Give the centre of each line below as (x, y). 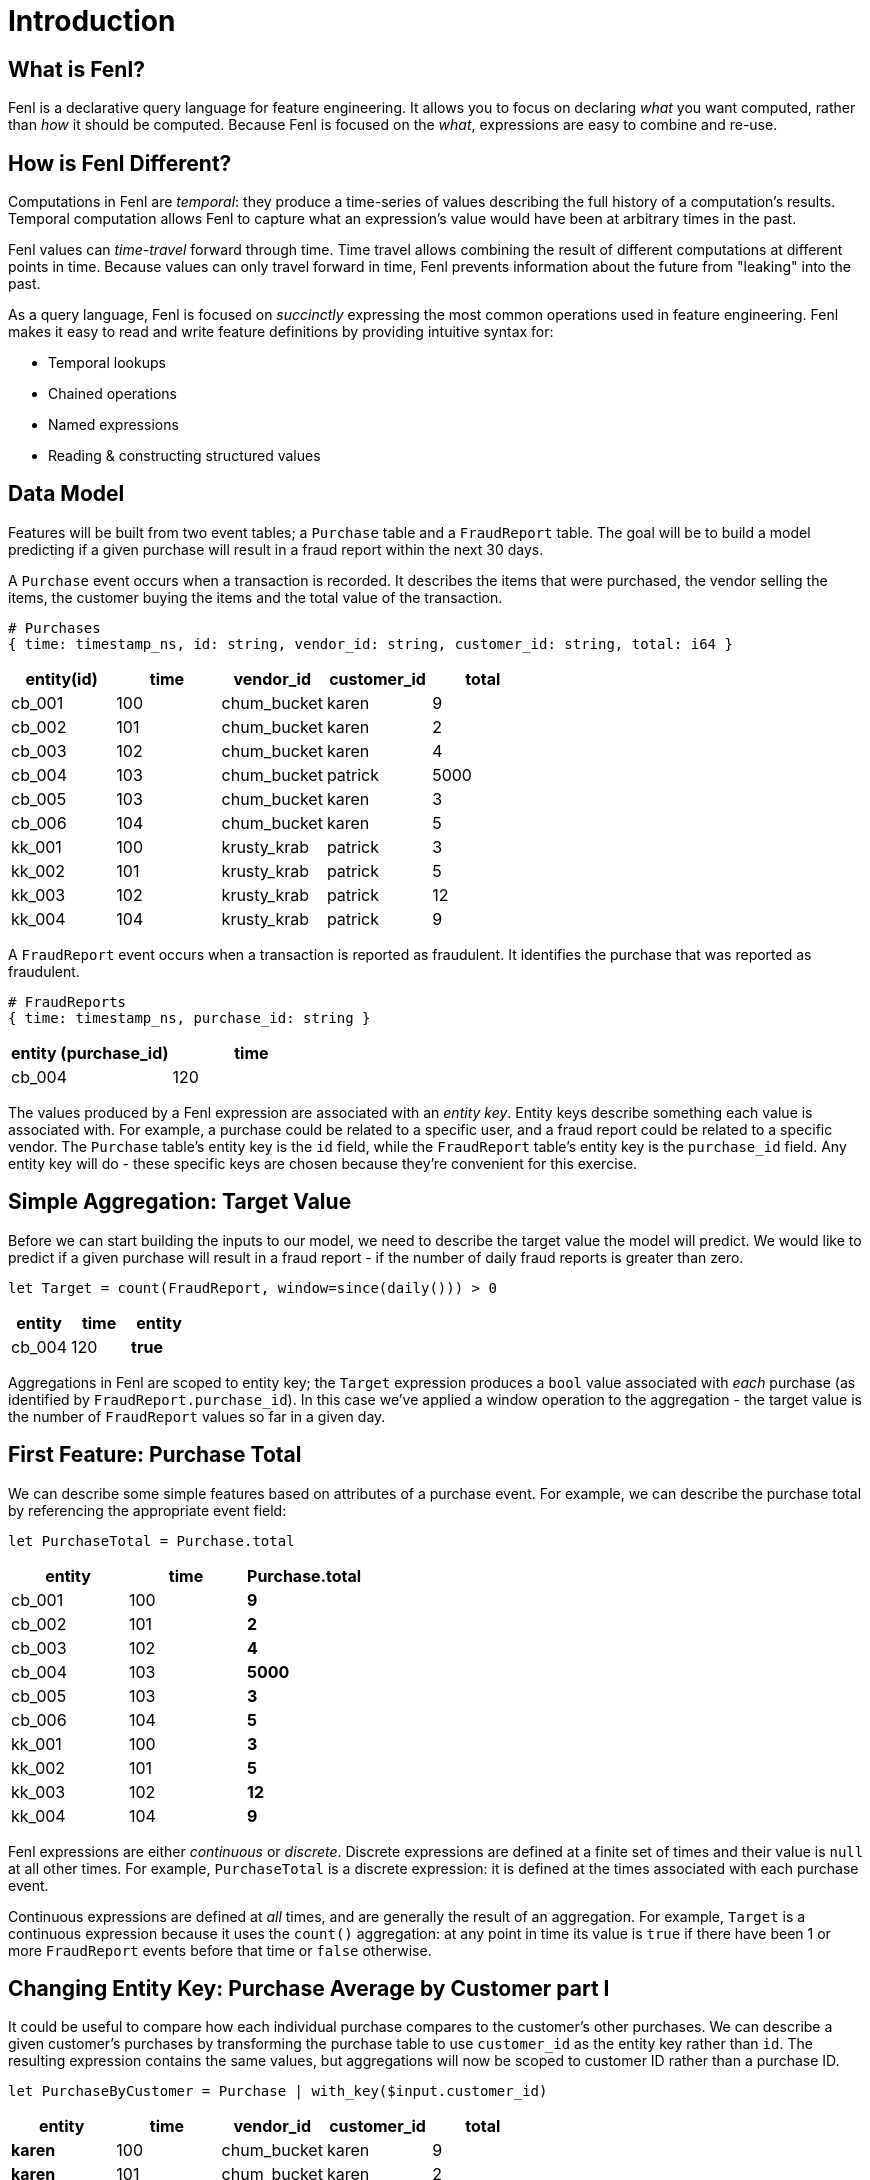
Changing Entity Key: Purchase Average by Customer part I (309, 1988)
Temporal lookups (107, 363)
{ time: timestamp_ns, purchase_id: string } (189, 1017)
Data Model (66, 494)
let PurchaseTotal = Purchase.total (151, 1540)
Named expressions (113, 425)
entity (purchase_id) (90, 1052)
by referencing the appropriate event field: (147, 1510)
